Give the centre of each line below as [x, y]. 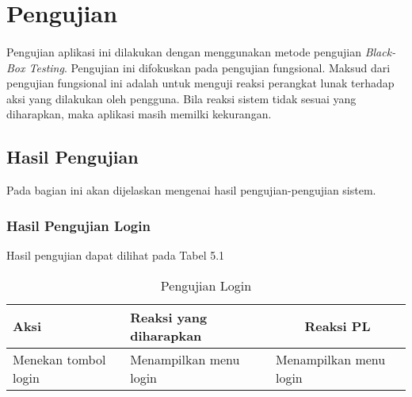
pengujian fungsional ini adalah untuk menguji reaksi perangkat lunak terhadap [200, 83]
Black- [380, 51]
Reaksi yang [169, 317]
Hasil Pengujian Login [78, 225]
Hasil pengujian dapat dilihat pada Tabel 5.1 [116, 254]
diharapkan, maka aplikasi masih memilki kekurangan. [139, 114]
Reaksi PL [338, 326]
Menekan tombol [59, 359]
